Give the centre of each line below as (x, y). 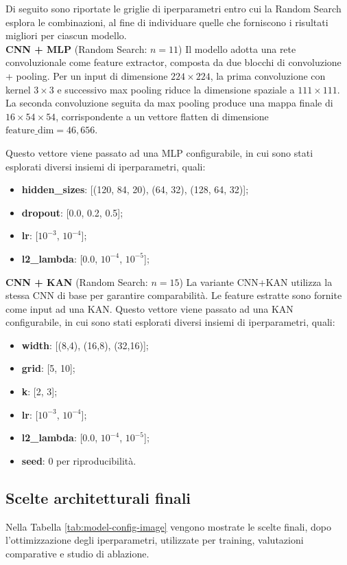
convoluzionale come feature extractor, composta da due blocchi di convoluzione (173, 62)
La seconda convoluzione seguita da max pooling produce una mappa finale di (169, 103)
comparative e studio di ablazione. (77, 553)
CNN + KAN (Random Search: (77, 281)
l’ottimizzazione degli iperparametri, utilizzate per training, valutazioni (155, 540)
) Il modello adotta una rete (237, 48)
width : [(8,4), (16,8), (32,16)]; (85, 345)
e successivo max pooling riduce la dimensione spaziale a (176, 89)
